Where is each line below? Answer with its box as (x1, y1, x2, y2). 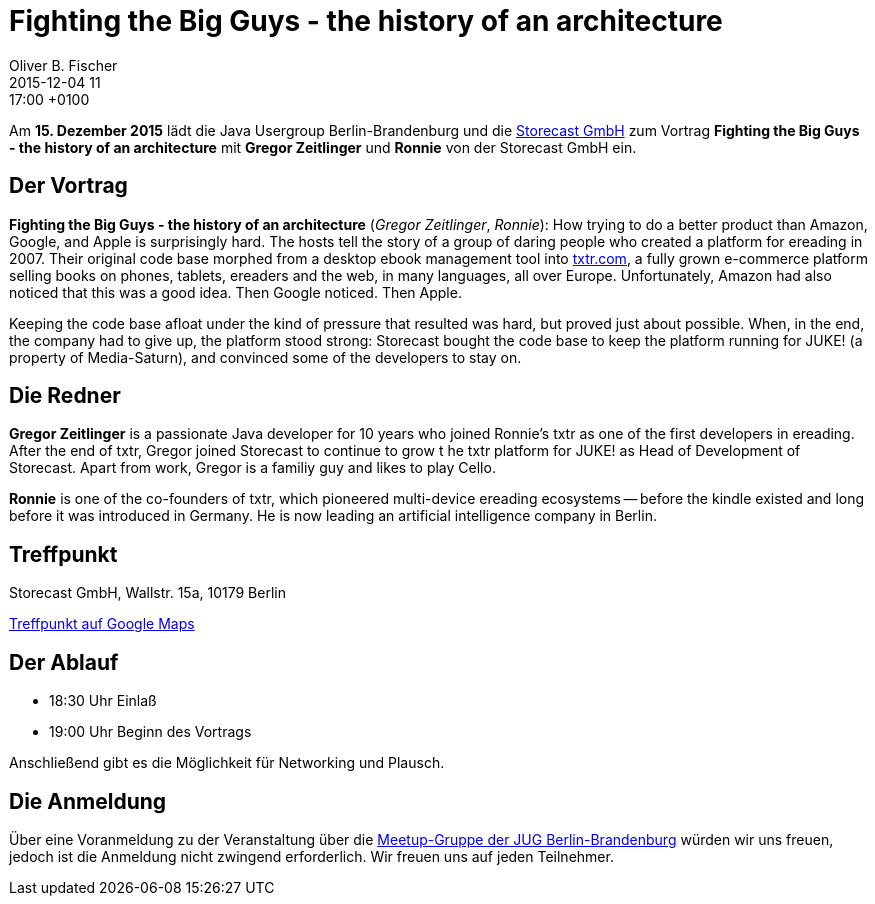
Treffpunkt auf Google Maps (9, 615, 195, 633)
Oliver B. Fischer (9, 56, 118, 74)
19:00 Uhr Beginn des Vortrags (49, 723, 252, 741)
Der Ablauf (9, 649, 119, 675)
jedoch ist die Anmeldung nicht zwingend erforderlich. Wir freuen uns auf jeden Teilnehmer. (9, 847, 614, 865)
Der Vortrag (9, 173, 128, 199)
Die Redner (9, 383, 121, 409)
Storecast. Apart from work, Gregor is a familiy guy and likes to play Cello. (9, 459, 496, 477)
